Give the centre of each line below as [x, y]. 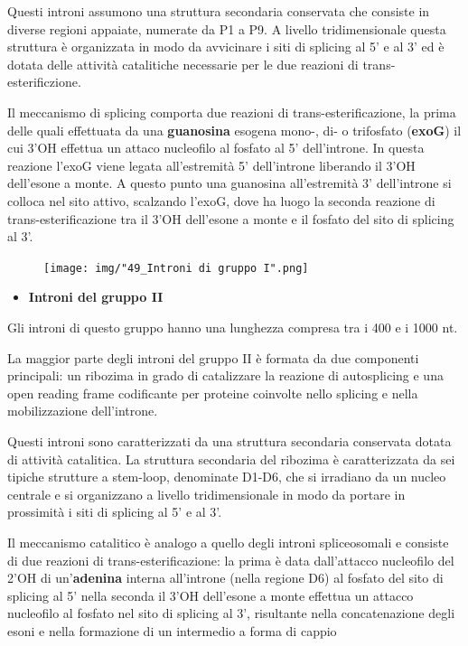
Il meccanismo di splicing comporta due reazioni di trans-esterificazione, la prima [232, 112]
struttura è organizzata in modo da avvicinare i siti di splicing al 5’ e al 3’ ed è [226, 47]
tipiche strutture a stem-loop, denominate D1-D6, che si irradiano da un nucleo [227, 477]
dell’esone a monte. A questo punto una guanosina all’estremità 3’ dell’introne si [229, 183]
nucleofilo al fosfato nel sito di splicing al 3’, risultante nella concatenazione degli [231, 613]
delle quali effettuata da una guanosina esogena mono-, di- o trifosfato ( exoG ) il [234, 130]
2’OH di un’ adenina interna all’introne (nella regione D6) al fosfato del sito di [225, 578]
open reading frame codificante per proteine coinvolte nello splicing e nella [213, 393]
